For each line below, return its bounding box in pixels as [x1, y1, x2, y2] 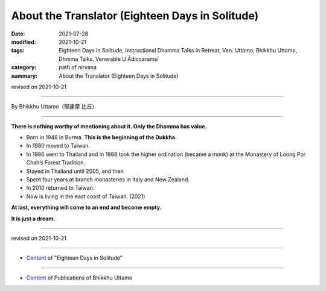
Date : [11, 30, 25, 37]
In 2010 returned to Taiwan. [26, 184, 95, 192]
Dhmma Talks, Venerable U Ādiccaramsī [59, 55, 159, 63]
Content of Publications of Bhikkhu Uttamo [26, 274, 133, 281]
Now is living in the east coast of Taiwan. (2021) [26, 193, 145, 200]
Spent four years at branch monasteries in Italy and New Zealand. [26, 176, 190, 183]
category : [11, 64, 37, 71]
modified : [11, 38, 36, 45]
